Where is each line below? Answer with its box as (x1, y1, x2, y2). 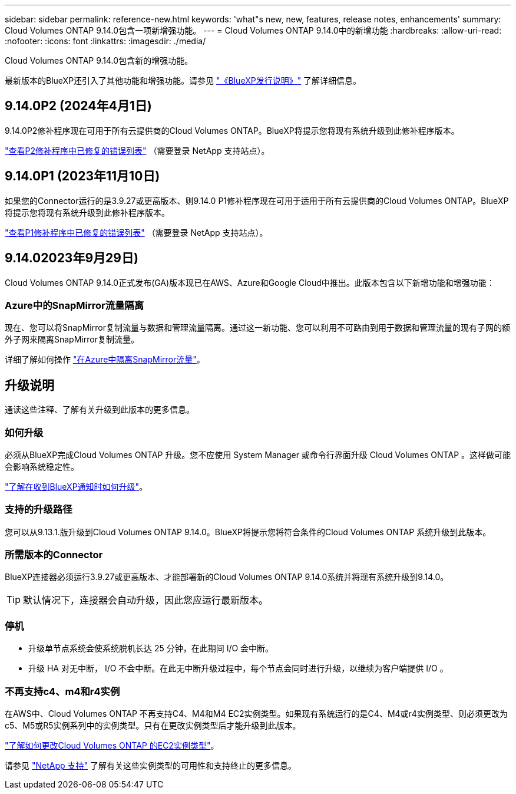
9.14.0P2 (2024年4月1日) (5, 98, 152, 114)
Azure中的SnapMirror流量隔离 (5, 299, 144, 311)
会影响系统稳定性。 (5, 461, 79, 472)
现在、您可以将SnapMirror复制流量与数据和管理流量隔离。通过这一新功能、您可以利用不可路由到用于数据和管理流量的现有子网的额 (5, 322, 510, 333)
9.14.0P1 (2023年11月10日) (5, 169, 160, 184)
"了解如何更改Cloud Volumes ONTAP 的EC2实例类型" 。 (5, 740, 219, 750)
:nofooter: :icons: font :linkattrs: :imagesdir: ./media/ (5, 36, 206, 46)
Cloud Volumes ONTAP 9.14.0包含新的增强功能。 (5, 55, 193, 65)
